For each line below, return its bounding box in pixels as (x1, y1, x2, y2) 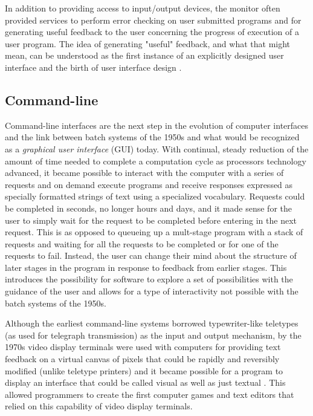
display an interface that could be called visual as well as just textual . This (5, 376, 286, 389)
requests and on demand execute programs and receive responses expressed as (5, 178, 293, 190)
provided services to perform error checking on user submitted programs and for (5, 13, 302, 26)
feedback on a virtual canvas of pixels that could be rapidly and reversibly (5, 353, 280, 365)
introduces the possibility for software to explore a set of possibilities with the (5, 273, 293, 285)
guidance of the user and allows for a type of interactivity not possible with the (5, 285, 298, 297)
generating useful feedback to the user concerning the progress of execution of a (5, 25, 299, 38)
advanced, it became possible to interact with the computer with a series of (5, 166, 284, 179)
